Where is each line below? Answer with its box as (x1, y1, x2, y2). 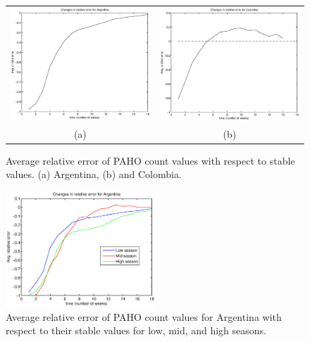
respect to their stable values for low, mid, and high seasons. (6, 323, 267, 338)
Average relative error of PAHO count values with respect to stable (6, 153, 295, 167)
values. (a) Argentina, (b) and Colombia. (6, 167, 182, 182)
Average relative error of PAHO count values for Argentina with (6, 309, 282, 324)
